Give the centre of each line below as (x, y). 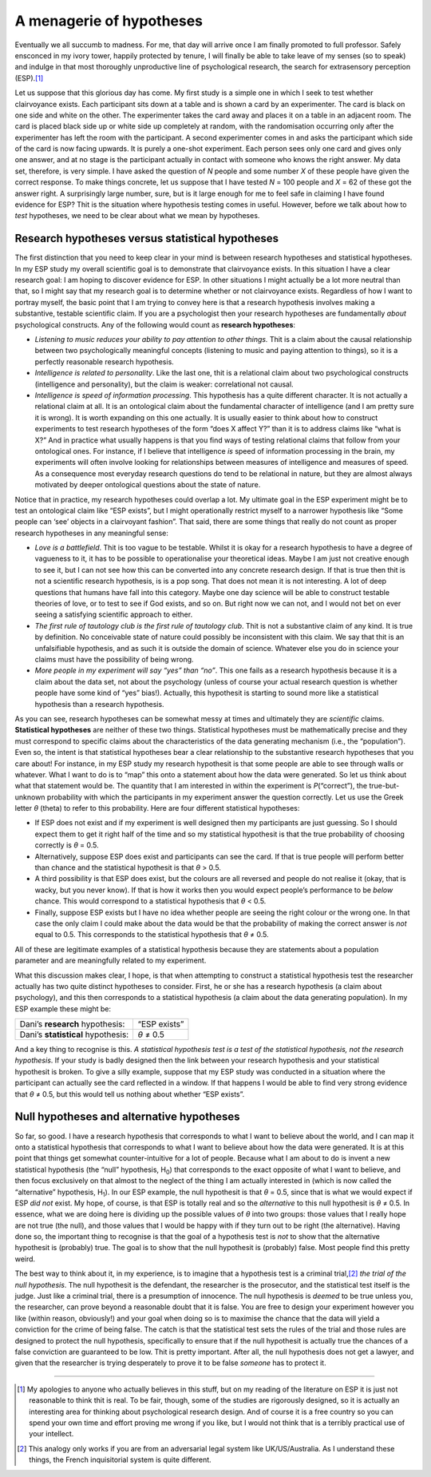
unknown (30, 797)
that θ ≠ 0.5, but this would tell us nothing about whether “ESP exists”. (130, 1094)
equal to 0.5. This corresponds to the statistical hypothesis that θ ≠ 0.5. (152, 935)
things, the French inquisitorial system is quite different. (120, 1460)
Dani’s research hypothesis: (72, 1024)
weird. (25, 1259)
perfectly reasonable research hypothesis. (105, 361)
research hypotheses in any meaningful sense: (92, 533)
